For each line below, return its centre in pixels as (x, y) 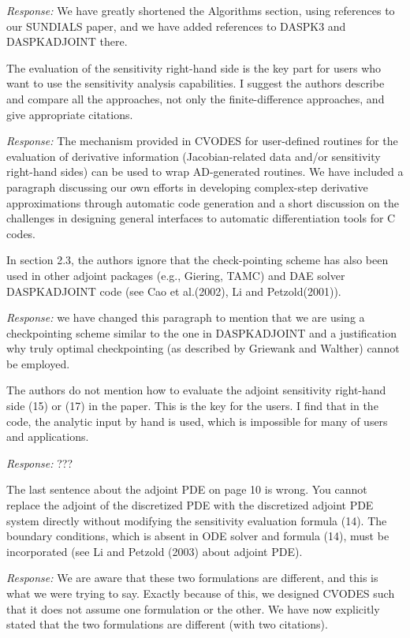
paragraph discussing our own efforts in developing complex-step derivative (187, 187)
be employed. (38, 363)
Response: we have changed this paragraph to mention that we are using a (186, 317)
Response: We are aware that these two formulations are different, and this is (192, 578)
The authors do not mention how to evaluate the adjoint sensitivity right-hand (196, 390)
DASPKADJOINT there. (67, 41)
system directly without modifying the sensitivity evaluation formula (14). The (197, 520)
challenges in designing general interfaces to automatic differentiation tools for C (201, 218)
